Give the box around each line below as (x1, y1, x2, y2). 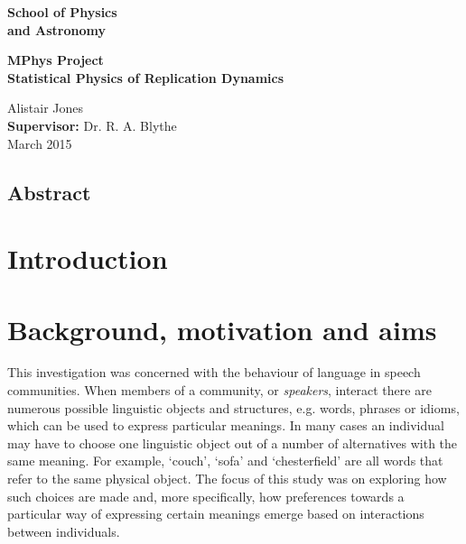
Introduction (7, 240, 168, 277)
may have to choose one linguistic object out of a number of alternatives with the (7, 433, 458, 452)
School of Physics (7, 3, 117, 21)
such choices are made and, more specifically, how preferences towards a (7, 486, 405, 505)
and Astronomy (7, 20, 107, 39)
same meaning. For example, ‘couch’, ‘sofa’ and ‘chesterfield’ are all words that (7, 451, 443, 470)
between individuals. (7, 521, 120, 540)
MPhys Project (7, 51, 104, 69)
